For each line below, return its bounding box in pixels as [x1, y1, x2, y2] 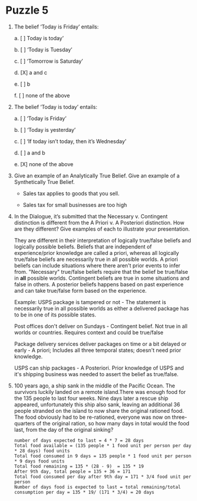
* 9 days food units [14, 458, 65, 464]
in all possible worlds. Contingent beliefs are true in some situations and [14, 274, 190, 282]
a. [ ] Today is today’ [14, 34, 64, 41]
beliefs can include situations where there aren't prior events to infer [14, 261, 180, 269]
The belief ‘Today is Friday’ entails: [14, 23, 99, 30]
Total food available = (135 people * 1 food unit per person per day [14, 442, 192, 448]
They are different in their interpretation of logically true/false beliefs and [14, 237, 191, 244]
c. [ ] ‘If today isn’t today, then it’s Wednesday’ [14, 137, 127, 145]
